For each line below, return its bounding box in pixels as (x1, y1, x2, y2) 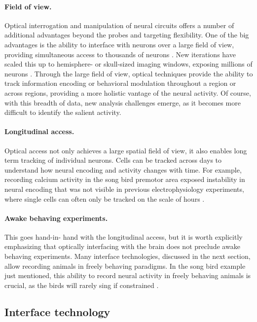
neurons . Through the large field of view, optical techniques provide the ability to (4, 68, 253, 78)
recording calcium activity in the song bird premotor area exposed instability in (4, 174, 245, 184)
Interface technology (4, 304, 110, 319)
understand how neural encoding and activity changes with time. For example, (4, 164, 242, 175)
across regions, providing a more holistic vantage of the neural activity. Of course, (4, 87, 251, 98)
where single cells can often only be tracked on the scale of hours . (4, 193, 205, 204)
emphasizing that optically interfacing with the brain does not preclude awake (4, 241, 240, 251)
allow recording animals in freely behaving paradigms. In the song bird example (4, 260, 246, 271)
